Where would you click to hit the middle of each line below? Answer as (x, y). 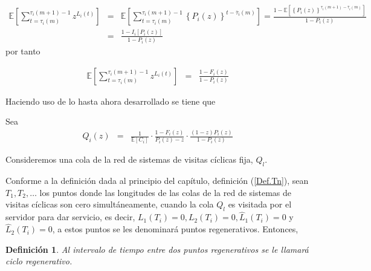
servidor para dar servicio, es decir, (70, 217)
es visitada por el (260, 204)
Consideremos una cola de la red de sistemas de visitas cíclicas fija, (129, 159)
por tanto (23, 51)
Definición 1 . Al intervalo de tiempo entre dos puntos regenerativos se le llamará (157, 249)
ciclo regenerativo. (39, 261)
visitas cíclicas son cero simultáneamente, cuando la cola (110, 204)
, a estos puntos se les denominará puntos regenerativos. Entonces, (175, 229)
